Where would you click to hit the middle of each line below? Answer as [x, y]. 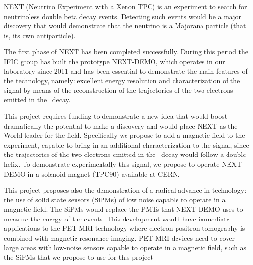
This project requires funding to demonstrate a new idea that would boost [116, 116]
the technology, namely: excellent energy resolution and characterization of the [122, 80]
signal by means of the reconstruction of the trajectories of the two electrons [119, 90]
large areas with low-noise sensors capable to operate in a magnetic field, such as [125, 247]
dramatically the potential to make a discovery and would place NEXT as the [121, 125]
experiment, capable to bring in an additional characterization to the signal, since [126, 144]
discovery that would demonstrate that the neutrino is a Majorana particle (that [125, 26]
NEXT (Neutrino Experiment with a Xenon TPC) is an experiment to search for [126, 6]
